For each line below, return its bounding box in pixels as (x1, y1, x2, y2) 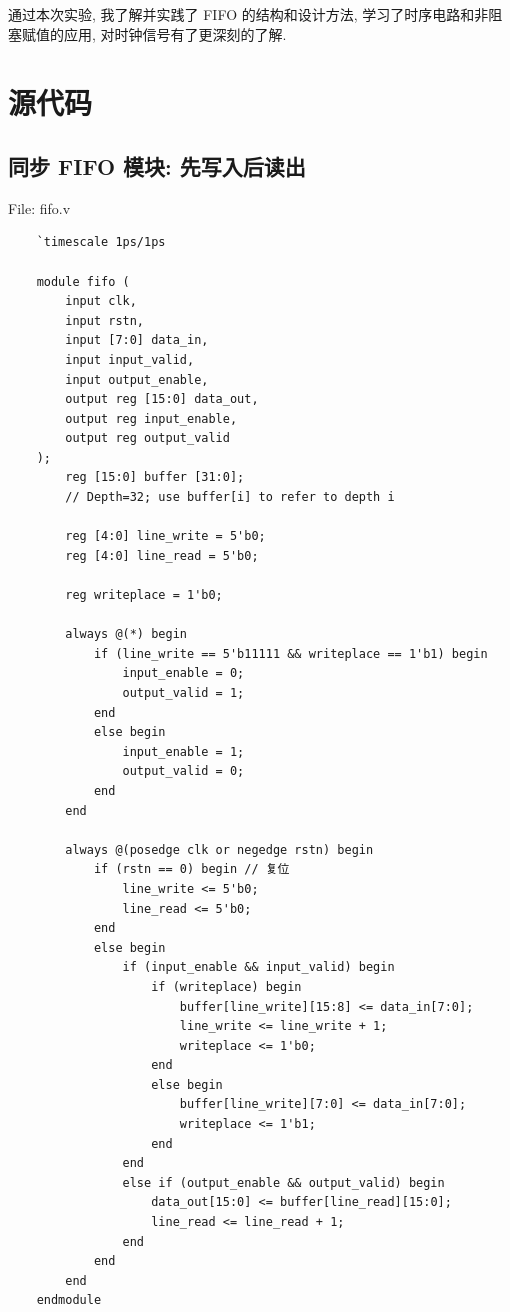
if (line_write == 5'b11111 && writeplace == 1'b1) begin (93, 646, 488, 661)
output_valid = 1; (122, 686, 245, 701)
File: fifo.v (8, 197, 71, 218)
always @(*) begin (65, 627, 187, 642)
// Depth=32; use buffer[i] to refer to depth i (65, 490, 395, 505)
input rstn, (65, 313, 145, 328)
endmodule (36, 1293, 102, 1308)
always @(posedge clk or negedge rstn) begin (65, 842, 374, 857)
